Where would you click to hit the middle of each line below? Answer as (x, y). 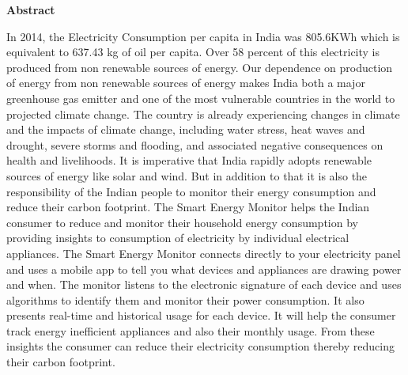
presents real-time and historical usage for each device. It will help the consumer (201, 315)
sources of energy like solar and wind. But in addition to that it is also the (187, 175)
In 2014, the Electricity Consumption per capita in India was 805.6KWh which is (203, 36)
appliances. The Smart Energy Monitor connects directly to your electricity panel (204, 253)
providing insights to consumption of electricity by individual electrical (178, 238)
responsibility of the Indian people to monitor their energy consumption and (191, 191)
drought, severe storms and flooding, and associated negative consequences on (195, 144)
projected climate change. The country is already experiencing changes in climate (203, 114)
